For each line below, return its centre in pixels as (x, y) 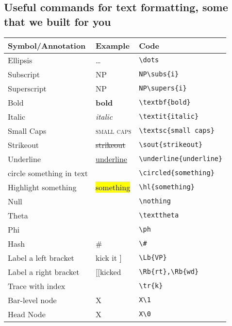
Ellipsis (20, 60)
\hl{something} (167, 187)
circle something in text (48, 173)
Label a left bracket (41, 257)
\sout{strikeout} (171, 145)
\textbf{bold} (165, 102)
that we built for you (58, 21)
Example (113, 45)
